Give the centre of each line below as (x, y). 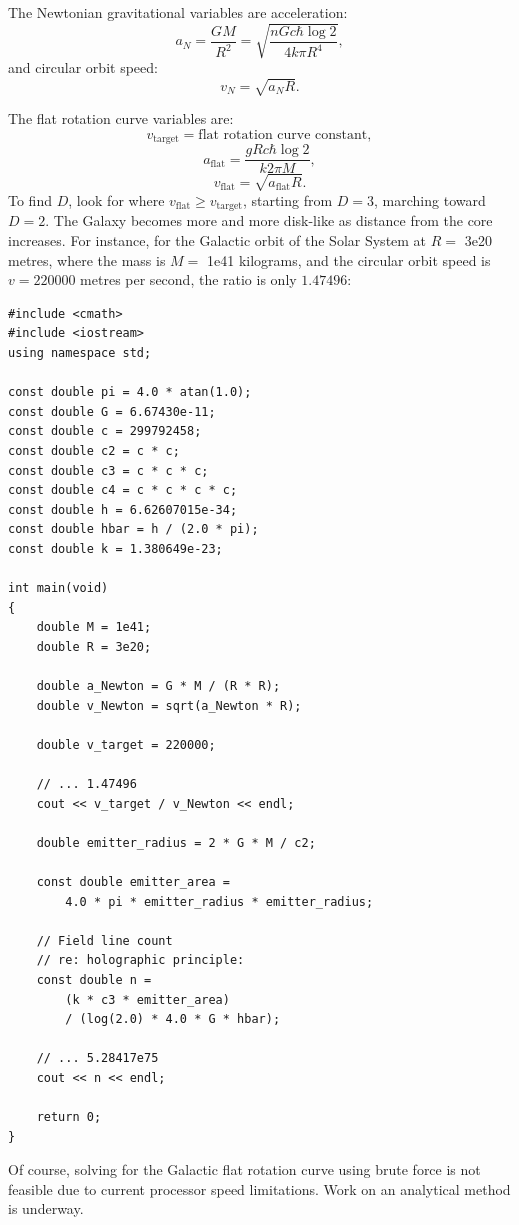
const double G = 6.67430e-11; (112, 411)
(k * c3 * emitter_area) (147, 999)
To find (30, 199)
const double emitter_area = (133, 881)
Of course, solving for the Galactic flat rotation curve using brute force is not (244, 1169)
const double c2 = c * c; (94, 450)
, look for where (116, 199)
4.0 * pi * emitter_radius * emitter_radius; (219, 901)
